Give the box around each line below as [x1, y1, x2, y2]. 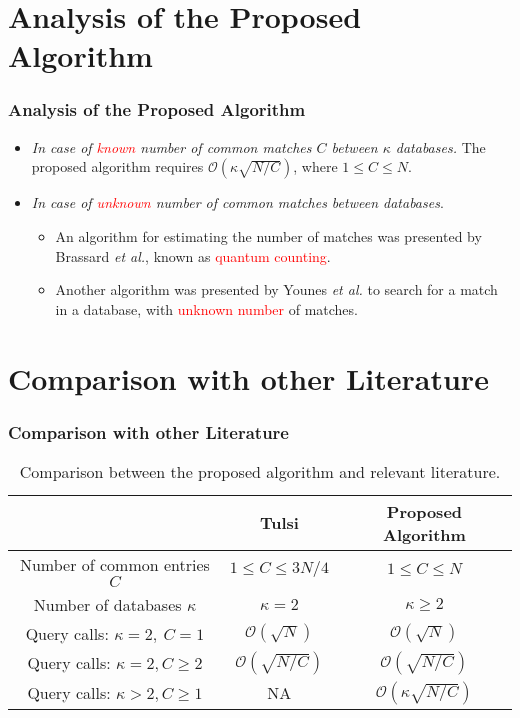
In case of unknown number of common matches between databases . [31, 192, 444, 213]
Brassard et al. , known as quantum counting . [55, 245, 331, 266]
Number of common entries [19, 552, 210, 576]
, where [293, 156, 338, 177]
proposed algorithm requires [31, 156, 204, 177]
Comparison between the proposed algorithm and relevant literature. [19, 459, 501, 483]
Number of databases [33, 592, 182, 616]
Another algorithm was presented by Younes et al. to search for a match [55, 279, 498, 300]
